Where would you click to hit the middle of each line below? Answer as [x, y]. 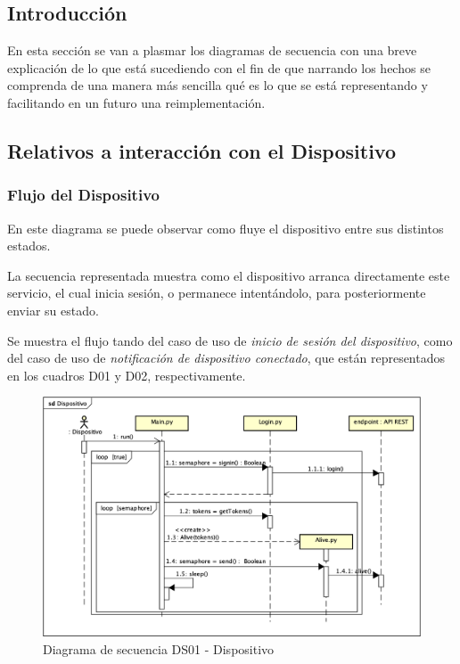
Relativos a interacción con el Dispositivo [201, 150]
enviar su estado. [53, 310]
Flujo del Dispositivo [83, 195]
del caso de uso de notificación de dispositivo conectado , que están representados [226, 358]
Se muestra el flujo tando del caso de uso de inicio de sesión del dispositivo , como [230, 340]
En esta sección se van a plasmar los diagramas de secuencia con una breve [212, 50]
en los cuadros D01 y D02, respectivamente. [127, 375]
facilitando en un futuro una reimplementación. [136, 102]
